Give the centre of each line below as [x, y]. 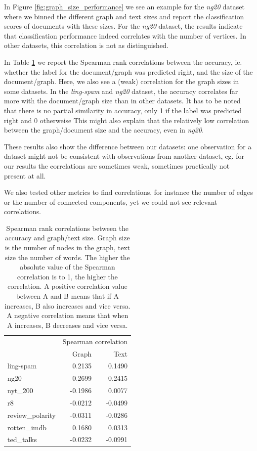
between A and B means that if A [67, 296]
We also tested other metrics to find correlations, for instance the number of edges [128, 192]
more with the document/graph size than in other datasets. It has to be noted [122, 101]
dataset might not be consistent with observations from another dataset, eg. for [124, 156]
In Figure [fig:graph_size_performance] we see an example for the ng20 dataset [124, 6]
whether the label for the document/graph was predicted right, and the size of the [128, 71]
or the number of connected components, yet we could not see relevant [111, 202]
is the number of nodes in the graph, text [67, 248]
